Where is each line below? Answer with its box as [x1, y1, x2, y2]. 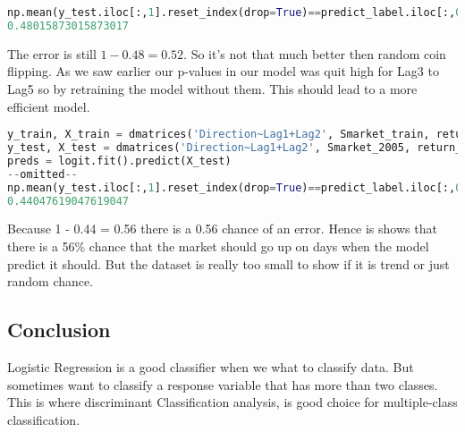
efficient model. [7, 97, 90, 115]
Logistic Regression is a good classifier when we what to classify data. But [7, 357, 414, 376]
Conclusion [7, 316, 111, 343]
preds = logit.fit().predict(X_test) [7, 154, 232, 167]
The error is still [7, 44, 97, 63]
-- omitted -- [7, 167, 78, 181]
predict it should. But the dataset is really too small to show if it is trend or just [7, 254, 450, 273]
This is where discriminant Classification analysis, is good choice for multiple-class [7, 393, 458, 411]
